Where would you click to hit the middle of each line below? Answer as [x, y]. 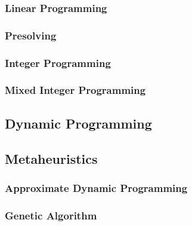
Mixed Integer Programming [75, 90]
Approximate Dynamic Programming [96, 187]
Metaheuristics [51, 158]
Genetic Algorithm [51, 215]
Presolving [31, 35]
